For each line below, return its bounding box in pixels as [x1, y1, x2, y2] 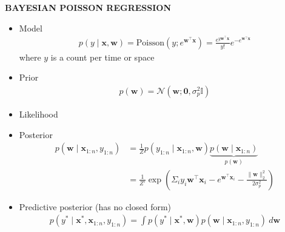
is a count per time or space [50, 50, 155, 63]
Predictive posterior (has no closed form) [19, 200, 172, 213]
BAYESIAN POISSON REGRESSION [5, 1, 172, 13]
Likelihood [19, 108, 58, 121]
